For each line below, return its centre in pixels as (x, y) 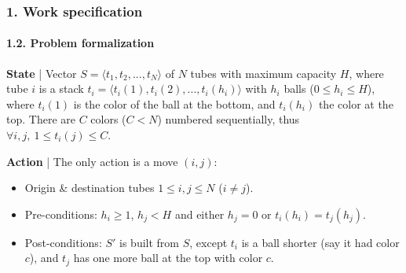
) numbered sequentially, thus (229, 119)
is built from (150, 242)
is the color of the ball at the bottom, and (174, 103)
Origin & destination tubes (90, 188)
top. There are (41, 119)
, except (208, 242)
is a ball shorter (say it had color (320, 242)
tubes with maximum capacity (263, 73)
